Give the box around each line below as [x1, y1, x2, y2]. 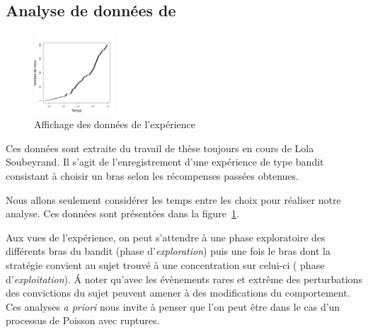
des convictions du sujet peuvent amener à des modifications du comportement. [6, 285, 350, 300]
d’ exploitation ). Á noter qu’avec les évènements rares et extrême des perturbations [6, 271, 362, 286]
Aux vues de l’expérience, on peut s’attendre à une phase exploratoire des [6, 229, 326, 244]
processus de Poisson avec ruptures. [6, 313, 160, 328]
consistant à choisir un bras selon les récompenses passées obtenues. [6, 168, 299, 183]
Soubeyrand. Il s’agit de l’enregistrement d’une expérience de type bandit [6, 154, 324, 169]
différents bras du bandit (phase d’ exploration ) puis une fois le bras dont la [6, 244, 330, 258]
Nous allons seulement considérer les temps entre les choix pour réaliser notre [6, 192, 341, 207]
